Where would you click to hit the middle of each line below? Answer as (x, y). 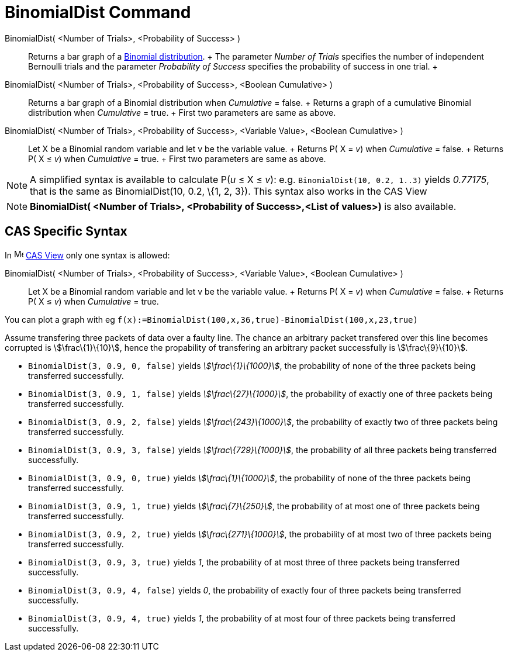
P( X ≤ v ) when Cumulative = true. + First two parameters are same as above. (177, 158)
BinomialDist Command (98, 12)
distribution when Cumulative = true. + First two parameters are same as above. (182, 112)
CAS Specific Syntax (66, 232)
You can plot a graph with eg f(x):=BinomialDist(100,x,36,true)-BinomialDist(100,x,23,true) (211, 319)
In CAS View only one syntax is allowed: (87, 255)
